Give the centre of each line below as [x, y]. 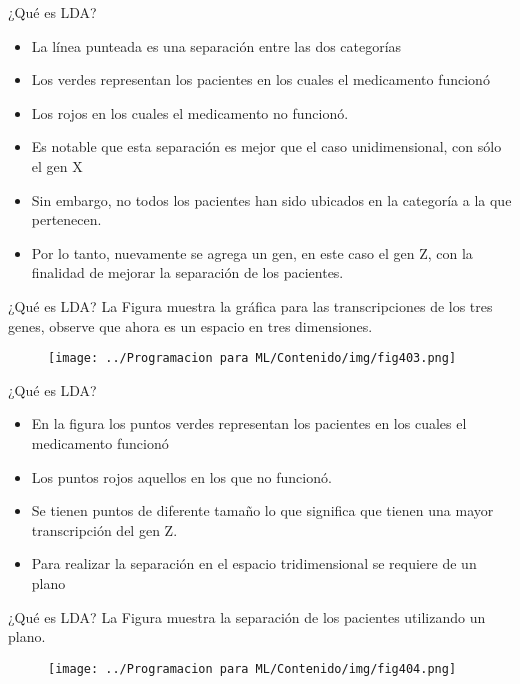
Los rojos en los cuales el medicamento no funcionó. [190, 112]
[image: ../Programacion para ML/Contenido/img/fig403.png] [252, 358]
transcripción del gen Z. [104, 529]
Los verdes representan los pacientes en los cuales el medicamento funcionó [260, 79]
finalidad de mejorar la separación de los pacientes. [187, 272]
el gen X [57, 165]
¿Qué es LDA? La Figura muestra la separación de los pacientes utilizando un [247, 616]
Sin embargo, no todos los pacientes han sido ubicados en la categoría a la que [271, 199]
